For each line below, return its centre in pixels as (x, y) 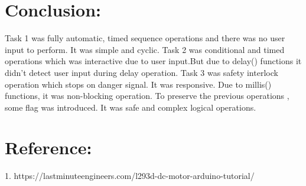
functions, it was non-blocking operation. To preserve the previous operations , (147, 96)
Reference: (48, 147)
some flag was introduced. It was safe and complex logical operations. (131, 107)
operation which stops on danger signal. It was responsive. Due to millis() (138, 84)
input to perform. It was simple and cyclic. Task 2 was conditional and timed (145, 49)
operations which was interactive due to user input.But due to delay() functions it (153, 61)
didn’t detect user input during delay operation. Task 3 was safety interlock (141, 72)
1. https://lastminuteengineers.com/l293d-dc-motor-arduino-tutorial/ (130, 176)
